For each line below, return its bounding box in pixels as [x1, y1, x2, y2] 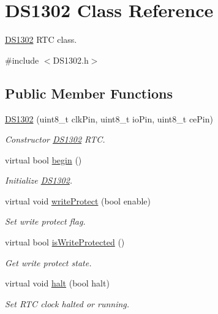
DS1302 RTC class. [5, 33, 77, 46]
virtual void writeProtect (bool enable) [5, 194, 151, 207]
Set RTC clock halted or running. [5, 297, 130, 310]
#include [5, 53, 39, 66]
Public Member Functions [5, 83, 173, 102]
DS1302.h [53, 53, 89, 66]
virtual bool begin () [5, 153, 82, 166]
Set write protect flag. [5, 215, 86, 228]
